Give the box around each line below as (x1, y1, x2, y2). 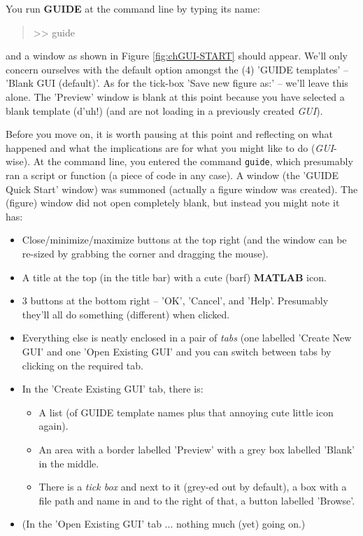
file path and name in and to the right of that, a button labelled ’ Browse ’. (38, 493, 355, 507)
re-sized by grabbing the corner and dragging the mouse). (22, 246, 269, 260)
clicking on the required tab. (22, 358, 143, 372)
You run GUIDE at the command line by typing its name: (6, 1, 260, 15)
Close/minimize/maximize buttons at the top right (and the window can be (22, 232, 347, 247)
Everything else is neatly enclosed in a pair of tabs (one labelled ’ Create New (22, 330, 352, 345)
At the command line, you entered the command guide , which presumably (33, 154, 353, 169)
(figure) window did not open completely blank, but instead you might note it (6, 195, 340, 210)
